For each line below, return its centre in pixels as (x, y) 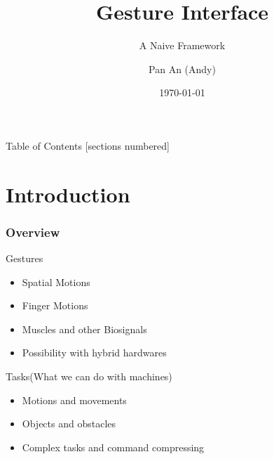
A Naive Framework (182, 45)
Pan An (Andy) (182, 69)
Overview (33, 232)
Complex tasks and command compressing (113, 447)
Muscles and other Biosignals (84, 329)
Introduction (68, 194)
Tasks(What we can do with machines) (89, 376)
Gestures (25, 258)
